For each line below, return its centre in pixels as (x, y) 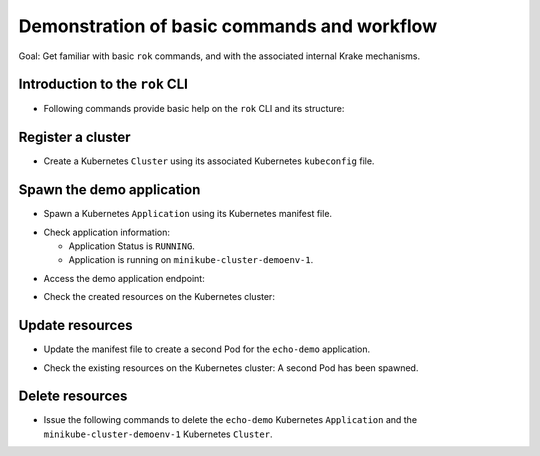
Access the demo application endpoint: (124, 278)
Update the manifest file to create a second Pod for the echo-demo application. (207, 349)
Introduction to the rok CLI (103, 84)
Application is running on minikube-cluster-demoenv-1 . (191, 260)
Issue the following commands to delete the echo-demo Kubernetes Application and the (230, 420)
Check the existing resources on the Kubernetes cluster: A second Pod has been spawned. (231, 367)
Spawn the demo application (109, 190)
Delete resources (73, 396)
